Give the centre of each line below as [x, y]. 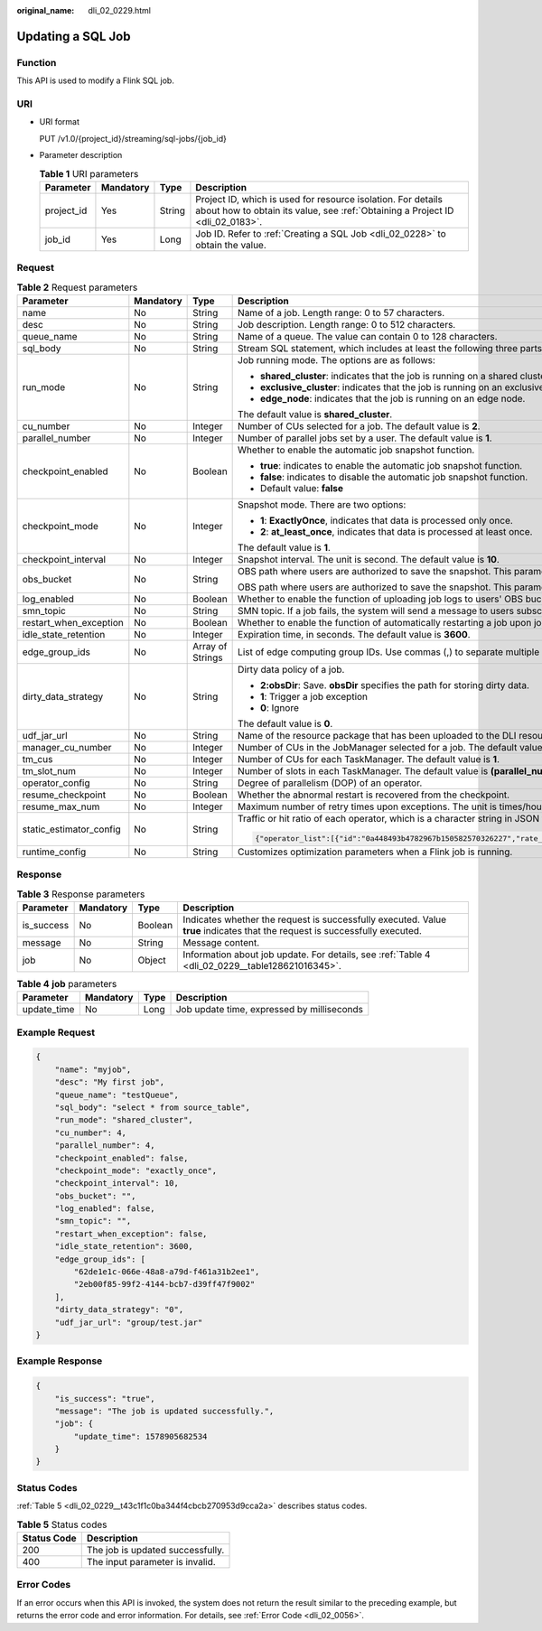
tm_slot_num [49, 770]
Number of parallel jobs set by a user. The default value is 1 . [365, 438]
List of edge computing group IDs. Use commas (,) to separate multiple [389, 652]
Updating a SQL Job [74, 36]
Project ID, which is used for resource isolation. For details [319, 199]
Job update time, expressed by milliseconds [270, 1010]
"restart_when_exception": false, [131, 1234]
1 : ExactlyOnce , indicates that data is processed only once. [387, 520]
